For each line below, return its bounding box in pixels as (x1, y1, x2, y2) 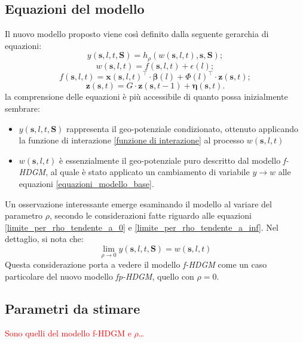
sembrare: (5, 102, 40, 114)
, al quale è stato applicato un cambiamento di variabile (45, 166, 250, 178)
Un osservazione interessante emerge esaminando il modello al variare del (5, 197, 272, 210)
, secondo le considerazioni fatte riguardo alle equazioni (50, 209, 252, 222)
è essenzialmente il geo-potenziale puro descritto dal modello (59, 154, 281, 166)
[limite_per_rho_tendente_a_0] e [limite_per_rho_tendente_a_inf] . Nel (5, 220, 278, 233)
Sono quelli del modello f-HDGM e (5, 327, 131, 339)
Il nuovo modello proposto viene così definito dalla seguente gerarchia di (5, 27, 269, 40)
